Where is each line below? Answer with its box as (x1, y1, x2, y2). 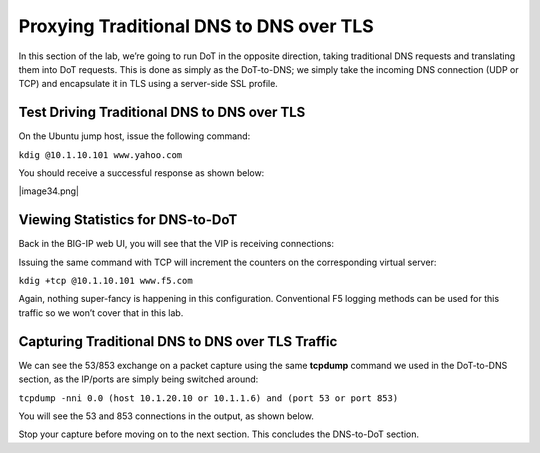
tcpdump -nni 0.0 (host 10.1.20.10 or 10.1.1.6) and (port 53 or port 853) (18, 392, 399, 404)
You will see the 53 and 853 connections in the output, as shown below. (18, 410, 314, 422)
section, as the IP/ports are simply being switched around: (18, 373, 259, 385)
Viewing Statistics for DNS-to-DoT (18, 211, 238, 229)
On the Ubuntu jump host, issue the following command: (18, 130, 251, 142)
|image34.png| (18, 185, 80, 197)
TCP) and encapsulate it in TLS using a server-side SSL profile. (18, 78, 279, 90)
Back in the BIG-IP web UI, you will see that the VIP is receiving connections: (18, 238, 335, 250)
